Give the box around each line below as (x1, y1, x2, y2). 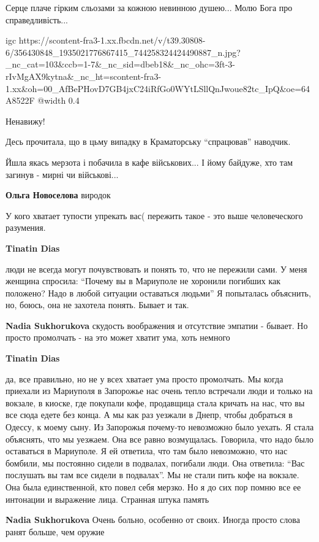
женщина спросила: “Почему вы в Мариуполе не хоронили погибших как (6, 274, 281, 287)
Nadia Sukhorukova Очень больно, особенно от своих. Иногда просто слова (6, 513, 300, 526)
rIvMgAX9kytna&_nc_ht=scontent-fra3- (6, 69, 162, 82)
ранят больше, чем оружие (6, 525, 105, 538)
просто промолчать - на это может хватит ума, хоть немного (6, 331, 230, 344)
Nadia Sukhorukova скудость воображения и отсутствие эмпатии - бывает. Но (6, 319, 308, 331)
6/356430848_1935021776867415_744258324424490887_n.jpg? (6, 45, 241, 58)
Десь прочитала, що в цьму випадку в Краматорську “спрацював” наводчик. (6, 135, 291, 148)
